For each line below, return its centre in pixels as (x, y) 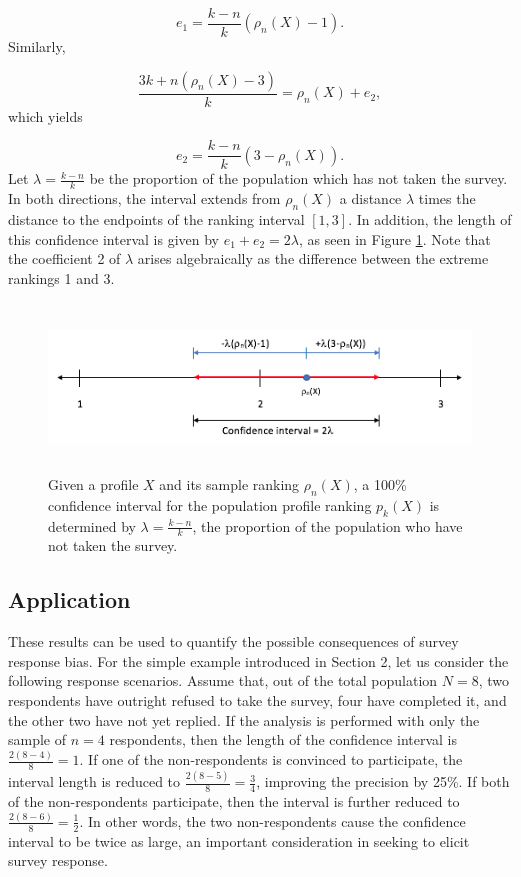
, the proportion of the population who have (327, 525)
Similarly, (37, 46)
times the (447, 198)
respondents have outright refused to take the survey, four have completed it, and (257, 699)
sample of (37, 739)
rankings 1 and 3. (61, 277)
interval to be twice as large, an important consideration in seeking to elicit (239, 840)
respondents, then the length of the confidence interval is (283, 739)
